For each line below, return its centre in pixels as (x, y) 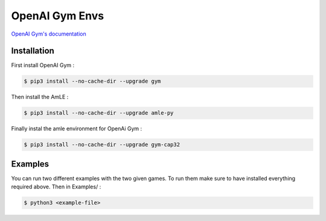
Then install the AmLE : (40, 97)
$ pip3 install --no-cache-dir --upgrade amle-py (99, 113)
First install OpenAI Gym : (43, 65)
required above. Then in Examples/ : (56, 187)
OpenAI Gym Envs (58, 16)
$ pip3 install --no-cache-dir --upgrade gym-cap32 (102, 145)
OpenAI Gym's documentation (49, 34)
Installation (33, 51)
